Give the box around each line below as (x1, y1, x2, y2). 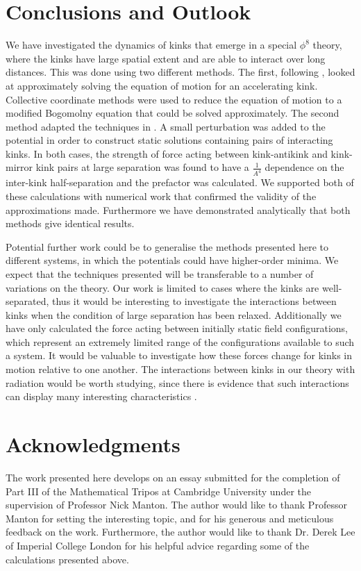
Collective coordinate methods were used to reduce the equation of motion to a (6, 92, 342, 106)
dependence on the (265, 160, 344, 174)
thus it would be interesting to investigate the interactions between (52, 294, 337, 308)
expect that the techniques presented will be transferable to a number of (6, 266, 314, 281)
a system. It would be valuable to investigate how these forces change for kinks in (6, 348, 353, 363)
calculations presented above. (6, 552, 129, 566)
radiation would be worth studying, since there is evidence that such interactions (6, 375, 349, 390)
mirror (6, 160, 33, 174)
